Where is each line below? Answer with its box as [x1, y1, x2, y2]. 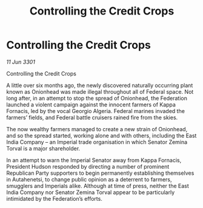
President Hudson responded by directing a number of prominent [6, 163, 170, 170]
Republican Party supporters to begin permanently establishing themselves [6, 169, 195, 177]
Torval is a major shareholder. [6, 145, 81, 152]
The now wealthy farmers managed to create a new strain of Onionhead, [6, 125, 188, 132]
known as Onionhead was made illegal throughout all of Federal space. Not [6, 88, 194, 95]
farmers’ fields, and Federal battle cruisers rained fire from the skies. [6, 114, 178, 121]
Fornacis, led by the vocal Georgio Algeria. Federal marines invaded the [6, 107, 185, 114]
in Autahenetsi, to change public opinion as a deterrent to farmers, [6, 175, 172, 183]
